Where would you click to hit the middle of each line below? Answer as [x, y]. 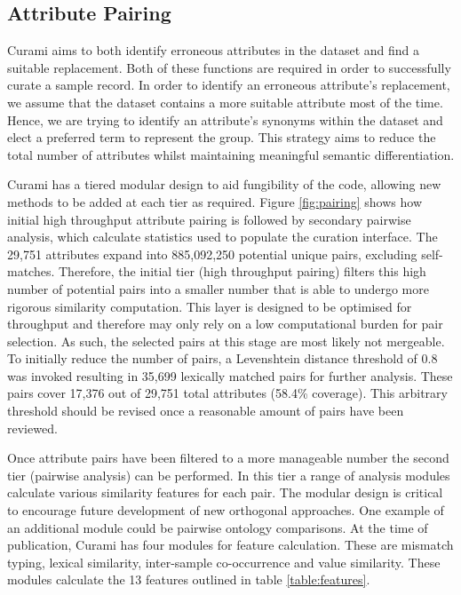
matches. [31, 271]
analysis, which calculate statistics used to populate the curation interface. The [223, 237]
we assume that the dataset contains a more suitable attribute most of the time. [225, 102]
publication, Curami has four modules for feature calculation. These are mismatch [230, 545]
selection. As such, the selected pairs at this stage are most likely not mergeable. [226, 341]
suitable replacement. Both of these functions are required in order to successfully [229, 67]
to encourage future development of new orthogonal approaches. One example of [226, 510]
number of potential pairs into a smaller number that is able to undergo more [218, 288]
